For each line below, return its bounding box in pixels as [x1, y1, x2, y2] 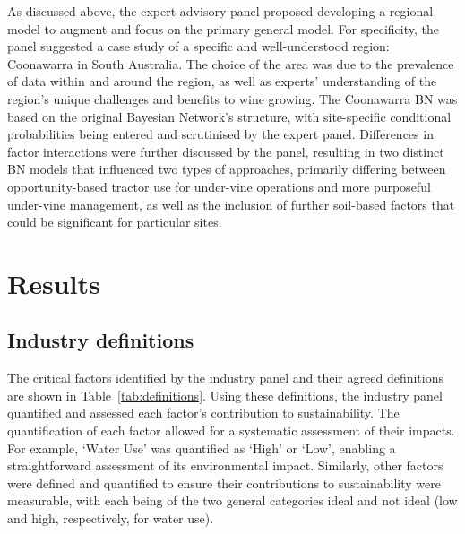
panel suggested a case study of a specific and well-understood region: [7, 37, 390, 56]
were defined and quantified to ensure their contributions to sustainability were [7, 473, 441, 492]
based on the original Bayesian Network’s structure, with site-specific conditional [7, 107, 452, 125]
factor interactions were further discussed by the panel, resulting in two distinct [7, 142, 444, 160]
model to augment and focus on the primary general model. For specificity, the [7, 19, 439, 38]
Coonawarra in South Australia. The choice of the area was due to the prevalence [7, 54, 454, 73]
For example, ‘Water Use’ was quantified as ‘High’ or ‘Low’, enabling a [7, 438, 396, 457]
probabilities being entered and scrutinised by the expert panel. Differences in [7, 125, 434, 143]
